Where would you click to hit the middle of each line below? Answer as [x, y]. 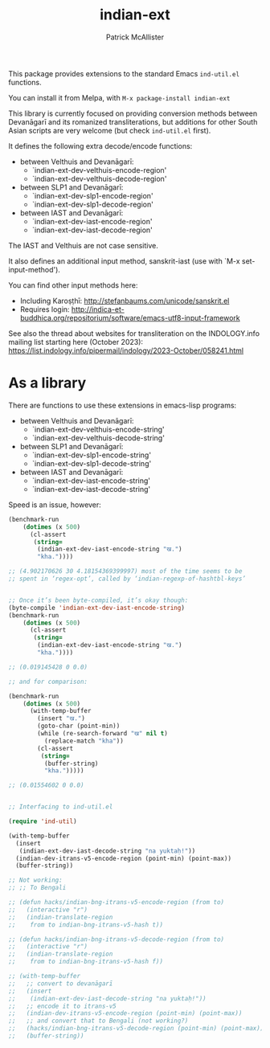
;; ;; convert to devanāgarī [61, 983]
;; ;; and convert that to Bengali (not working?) [98, 1021]
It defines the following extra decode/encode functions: [100, 145]
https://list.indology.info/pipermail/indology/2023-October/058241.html [126, 350]
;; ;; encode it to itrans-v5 [62, 1006]
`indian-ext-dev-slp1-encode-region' [93, 195]
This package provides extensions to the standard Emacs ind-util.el [124, 73]
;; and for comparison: [48, 682]
